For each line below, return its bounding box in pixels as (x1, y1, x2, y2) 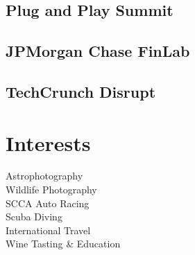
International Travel (6, 222, 91, 237)
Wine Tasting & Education (6, 236, 121, 251)
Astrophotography (6, 168, 83, 183)
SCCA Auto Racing (6, 195, 90, 210)
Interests (6, 128, 91, 157)
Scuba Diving (6, 209, 62, 224)
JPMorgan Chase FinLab (6, 40, 190, 62)
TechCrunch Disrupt (6, 80, 156, 102)
